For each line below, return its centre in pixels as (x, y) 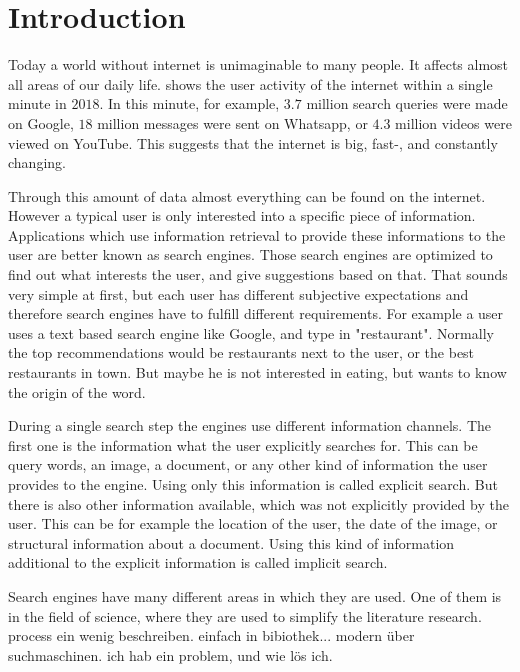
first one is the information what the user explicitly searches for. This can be (243, 444)
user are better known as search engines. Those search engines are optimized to (250, 254)
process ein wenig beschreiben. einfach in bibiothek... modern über (211, 635)
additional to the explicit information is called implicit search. (198, 562)
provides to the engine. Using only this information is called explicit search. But (253, 484)
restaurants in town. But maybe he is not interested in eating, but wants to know (257, 372)
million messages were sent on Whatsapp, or (232, 122)
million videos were (453, 122)
